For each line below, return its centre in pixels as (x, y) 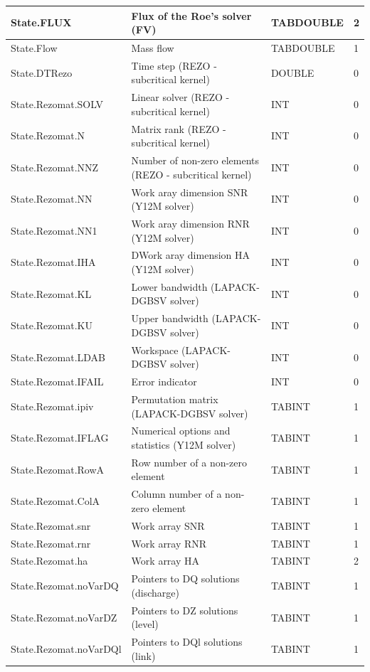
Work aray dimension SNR (190, 192)
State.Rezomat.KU (52, 325)
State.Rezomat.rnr (51, 543)
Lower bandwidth (169, 286)
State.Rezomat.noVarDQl (66, 648)
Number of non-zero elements (195, 160)
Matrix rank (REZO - (179, 128)
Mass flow (153, 47)
